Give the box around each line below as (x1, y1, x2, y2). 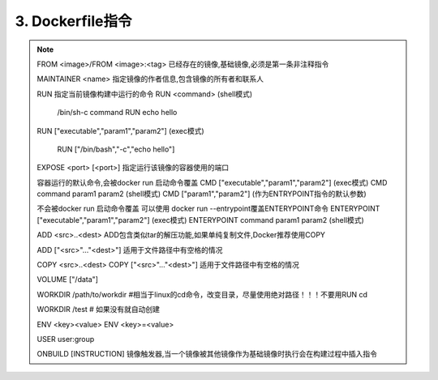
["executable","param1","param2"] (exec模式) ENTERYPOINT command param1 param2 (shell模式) (36, 215, 364, 224)
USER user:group (36, 334, 95, 344)
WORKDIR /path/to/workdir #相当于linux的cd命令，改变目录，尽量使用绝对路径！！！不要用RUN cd (36, 289, 368, 299)
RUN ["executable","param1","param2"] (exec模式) (36, 126, 204, 135)
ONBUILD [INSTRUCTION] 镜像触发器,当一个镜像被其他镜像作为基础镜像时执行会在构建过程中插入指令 (36, 349, 377, 359)
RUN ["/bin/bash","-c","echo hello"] (57, 144, 175, 154)
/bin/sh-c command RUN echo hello (57, 108, 178, 117)
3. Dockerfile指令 (15, 12, 132, 30)
